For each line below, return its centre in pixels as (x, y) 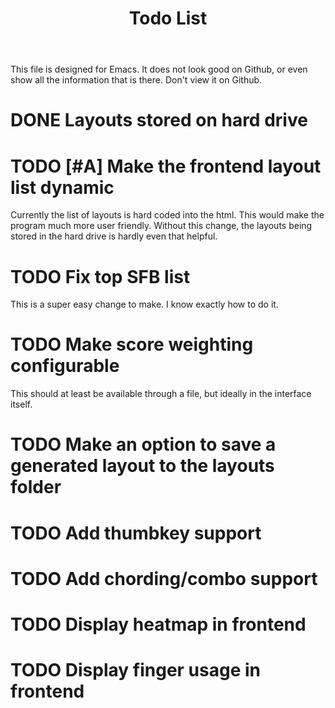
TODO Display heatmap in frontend (158, 624)
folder (36, 487)
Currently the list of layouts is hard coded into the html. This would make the (167, 215)
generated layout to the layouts (142, 466)
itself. (21, 404)
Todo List (168, 18)
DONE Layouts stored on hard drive (159, 120)
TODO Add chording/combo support (164, 578)
